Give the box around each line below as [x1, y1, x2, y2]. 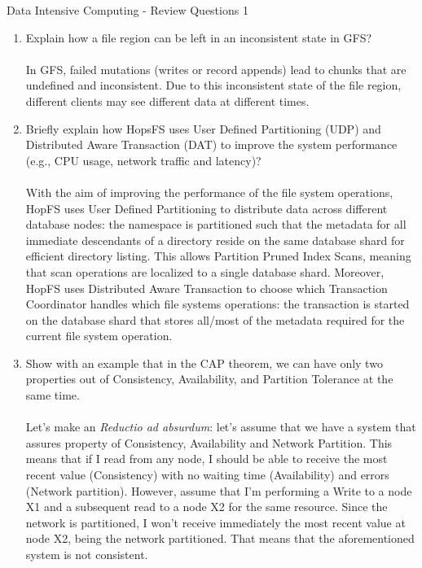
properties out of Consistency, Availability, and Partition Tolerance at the [25, 370, 393, 387]
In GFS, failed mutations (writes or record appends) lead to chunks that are [25, 60, 407, 77]
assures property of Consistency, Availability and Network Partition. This [25, 434, 393, 451]
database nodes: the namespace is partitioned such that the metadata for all [25, 216, 407, 233]
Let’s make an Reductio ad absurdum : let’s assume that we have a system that [25, 418, 416, 435]
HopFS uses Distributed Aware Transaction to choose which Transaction [25, 279, 388, 296]
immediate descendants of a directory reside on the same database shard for [25, 231, 405, 248]
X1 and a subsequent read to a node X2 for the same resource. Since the [25, 498, 388, 515]
